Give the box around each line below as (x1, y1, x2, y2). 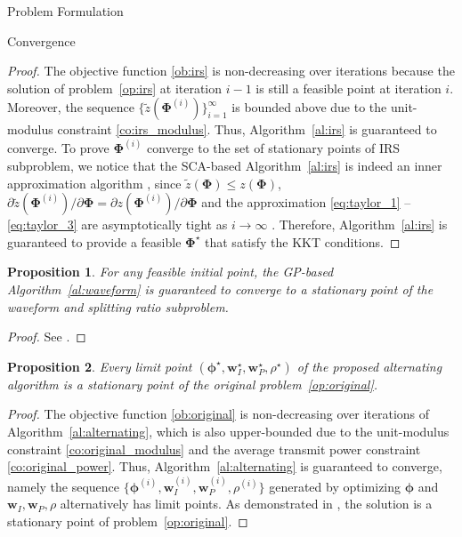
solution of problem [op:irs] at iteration (7, 78, 223, 97)
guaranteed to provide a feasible (7, 232, 182, 251)
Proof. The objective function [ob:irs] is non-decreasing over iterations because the (7, 61, 455, 80)
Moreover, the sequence (7, 98, 134, 116)
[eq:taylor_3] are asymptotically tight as (7, 215, 228, 234)
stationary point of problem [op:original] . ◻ (7, 511, 248, 530)
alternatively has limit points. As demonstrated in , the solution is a (60, 494, 433, 513)
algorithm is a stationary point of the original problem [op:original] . (7, 374, 378, 393)
